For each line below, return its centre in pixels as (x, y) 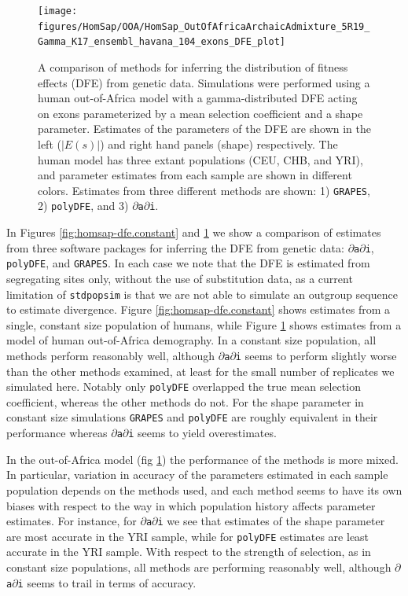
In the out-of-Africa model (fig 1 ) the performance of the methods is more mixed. (202, 459)
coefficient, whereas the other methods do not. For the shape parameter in (185, 401)
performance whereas (57, 433)
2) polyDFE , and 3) (83, 206)
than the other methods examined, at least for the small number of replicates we (200, 371)
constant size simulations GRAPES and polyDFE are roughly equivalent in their (192, 417)
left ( (50, 143)
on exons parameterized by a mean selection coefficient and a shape (200, 113)
